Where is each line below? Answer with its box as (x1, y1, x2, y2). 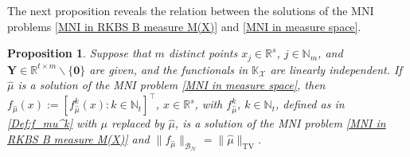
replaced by (111, 115, 165, 131)
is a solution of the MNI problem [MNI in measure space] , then (18, 77, 326, 93)
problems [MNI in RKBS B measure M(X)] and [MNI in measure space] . (7, 18, 361, 34)
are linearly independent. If (270, 61, 402, 77)
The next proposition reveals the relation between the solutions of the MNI (7, 2, 374, 18)
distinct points (168, 45, 238, 61)
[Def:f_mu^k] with (7, 115, 97, 131)
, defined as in (275, 96, 345, 112)
